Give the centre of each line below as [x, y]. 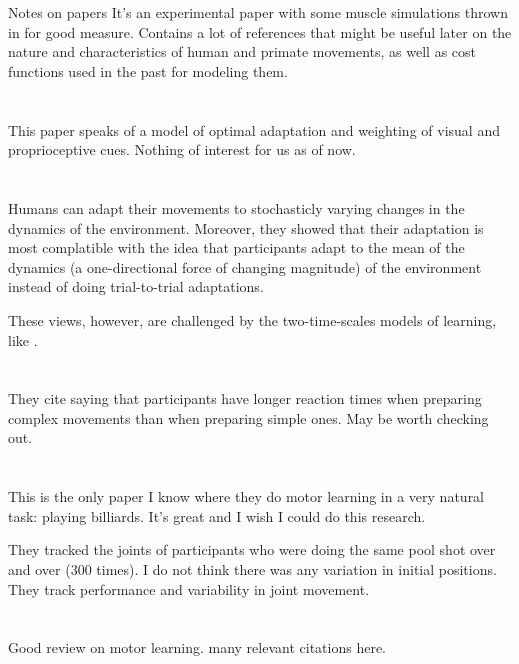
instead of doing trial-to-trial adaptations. [136, 286]
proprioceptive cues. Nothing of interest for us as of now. [182, 149]
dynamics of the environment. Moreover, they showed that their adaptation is [246, 227]
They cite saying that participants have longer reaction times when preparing [245, 398]
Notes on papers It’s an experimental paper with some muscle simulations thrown [258, 12]
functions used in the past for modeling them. [148, 70]
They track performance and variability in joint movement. [189, 588]
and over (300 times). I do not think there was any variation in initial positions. [252, 569]
